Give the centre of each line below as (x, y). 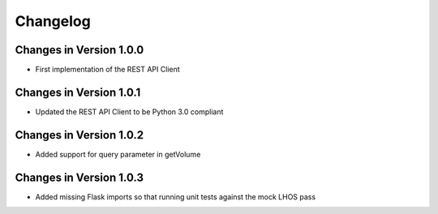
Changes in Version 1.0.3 (79, 177)
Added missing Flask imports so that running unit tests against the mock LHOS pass (176, 197)
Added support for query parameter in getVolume (118, 154)
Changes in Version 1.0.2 (79, 135)
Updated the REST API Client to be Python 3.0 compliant (129, 111)
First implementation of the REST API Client (107, 70)
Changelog (53, 21)
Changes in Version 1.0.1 (78, 92)
